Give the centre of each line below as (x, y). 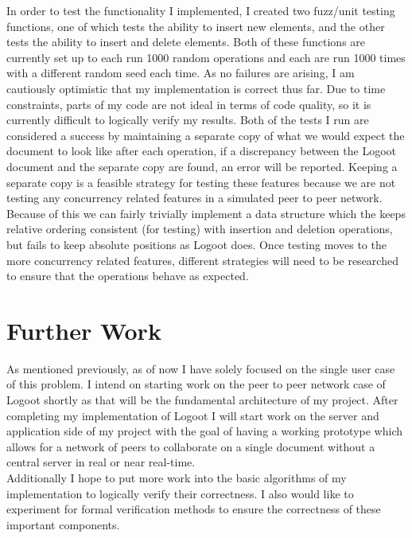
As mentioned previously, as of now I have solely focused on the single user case (201, 368)
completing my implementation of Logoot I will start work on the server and (193, 415)
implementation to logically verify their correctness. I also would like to (180, 493)
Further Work (84, 330)
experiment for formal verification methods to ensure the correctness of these (194, 509)
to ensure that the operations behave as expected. (128, 276)
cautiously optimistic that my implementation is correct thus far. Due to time (196, 88)
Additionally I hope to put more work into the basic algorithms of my (177, 477)
